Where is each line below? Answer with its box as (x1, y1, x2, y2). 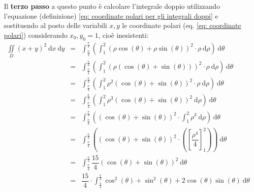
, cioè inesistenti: (98, 29, 149, 40)
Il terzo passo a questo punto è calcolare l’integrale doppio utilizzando (4, 1, 220, 11)
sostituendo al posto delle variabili (4, 20, 107, 30)
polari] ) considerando (4, 29, 67, 40)
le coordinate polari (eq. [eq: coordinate (122, 20, 241, 30)
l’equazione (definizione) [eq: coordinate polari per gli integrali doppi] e (4, 10, 219, 21)
